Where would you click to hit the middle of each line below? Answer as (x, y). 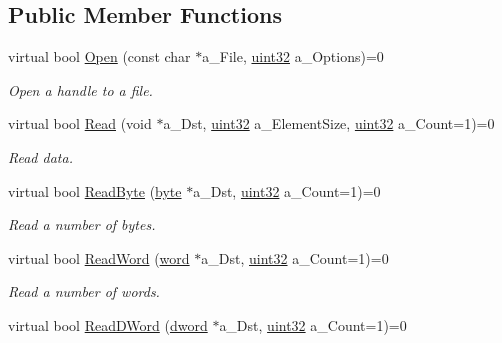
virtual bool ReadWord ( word (99, 257)
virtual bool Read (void (80, 123)
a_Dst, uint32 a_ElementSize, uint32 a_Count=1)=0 (329, 123)
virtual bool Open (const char (99, 56)
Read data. (40, 156)
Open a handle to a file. (80, 89)
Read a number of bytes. (82, 224)
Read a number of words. (84, 291)
